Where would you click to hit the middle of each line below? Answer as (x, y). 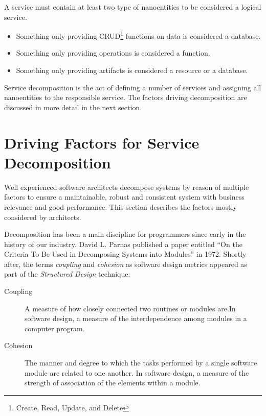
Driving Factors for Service (102, 142)
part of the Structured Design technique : (67, 274)
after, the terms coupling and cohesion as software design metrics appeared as (126, 264)
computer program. (55, 328)
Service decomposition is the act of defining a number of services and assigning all (133, 87)
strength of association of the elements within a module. (113, 383)
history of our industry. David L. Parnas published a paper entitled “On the (123, 244)
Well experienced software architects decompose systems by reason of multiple (127, 187)
